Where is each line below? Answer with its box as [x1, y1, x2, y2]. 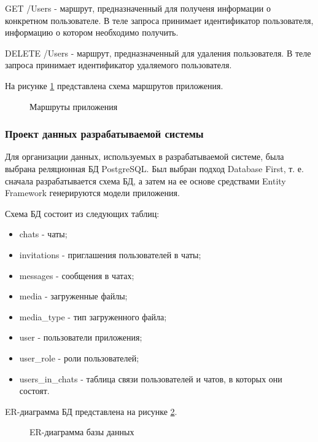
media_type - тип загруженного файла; [19, 310, 167, 323]
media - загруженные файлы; [19, 290, 128, 302]
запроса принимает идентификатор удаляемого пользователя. [5, 58, 232, 71]
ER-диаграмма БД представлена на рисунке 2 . [5, 405, 177, 417]
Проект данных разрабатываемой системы [5, 126, 204, 141]
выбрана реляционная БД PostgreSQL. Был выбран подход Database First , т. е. [5, 162, 304, 175]
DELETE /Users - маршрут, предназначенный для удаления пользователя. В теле [5, 46, 311, 59]
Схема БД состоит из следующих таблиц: [5, 207, 160, 219]
